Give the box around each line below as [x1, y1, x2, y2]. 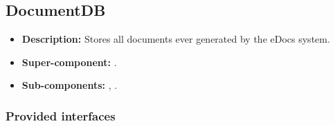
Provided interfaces [6, 107, 116, 124]
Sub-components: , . [21, 78, 118, 92]
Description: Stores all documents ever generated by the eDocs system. [21, 32, 330, 46]
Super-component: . [21, 54, 117, 69]
